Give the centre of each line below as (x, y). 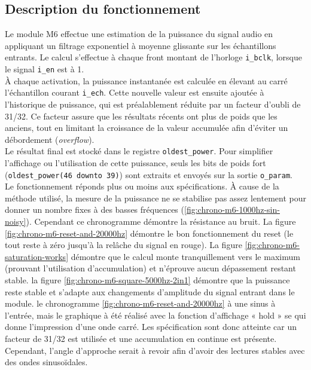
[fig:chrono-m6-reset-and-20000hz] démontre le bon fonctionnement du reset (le (149, 233)
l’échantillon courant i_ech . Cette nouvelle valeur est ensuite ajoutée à (135, 92)
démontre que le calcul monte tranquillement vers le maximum (185, 256)
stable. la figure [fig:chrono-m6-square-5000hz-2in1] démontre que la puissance (147, 279)
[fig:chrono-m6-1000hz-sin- (232, 210)
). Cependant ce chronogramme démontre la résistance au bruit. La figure (161, 221)
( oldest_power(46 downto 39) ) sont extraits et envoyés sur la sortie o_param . (149, 174)
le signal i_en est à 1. (45, 69)
